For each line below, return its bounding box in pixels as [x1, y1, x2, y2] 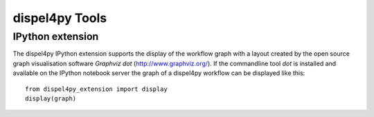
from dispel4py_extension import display [25, 85, 168, 93]
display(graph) [25, 94, 77, 103]
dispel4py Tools [12, 10, 107, 25]
